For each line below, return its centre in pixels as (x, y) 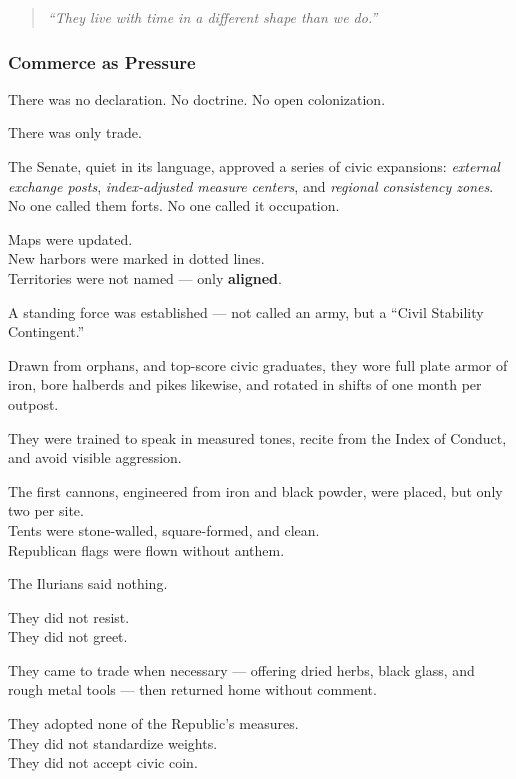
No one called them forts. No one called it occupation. (174, 205)
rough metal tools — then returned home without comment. (192, 689)
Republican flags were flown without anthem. (146, 549)
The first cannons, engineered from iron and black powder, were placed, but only (255, 490)
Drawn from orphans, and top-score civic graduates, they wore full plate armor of (258, 364)
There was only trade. (75, 132)
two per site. (46, 510)
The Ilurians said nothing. (88, 583)
